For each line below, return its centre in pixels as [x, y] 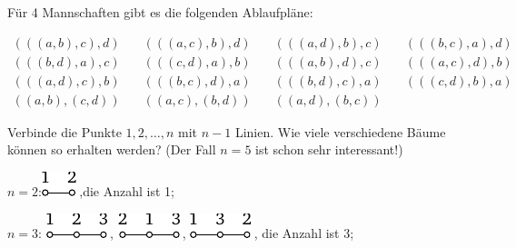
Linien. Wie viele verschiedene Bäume [340, 131]
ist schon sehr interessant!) [329, 149]
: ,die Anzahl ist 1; [106, 190]
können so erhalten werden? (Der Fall [112, 149]
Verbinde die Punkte [64, 131]
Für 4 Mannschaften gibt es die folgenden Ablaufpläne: [160, 12]
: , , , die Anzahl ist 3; [196, 232]
